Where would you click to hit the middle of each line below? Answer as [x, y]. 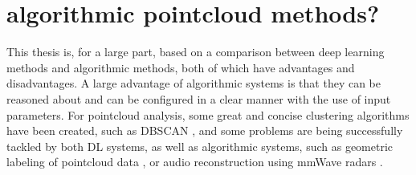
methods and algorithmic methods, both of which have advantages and [181, 67]
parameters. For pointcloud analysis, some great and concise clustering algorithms [208, 114]
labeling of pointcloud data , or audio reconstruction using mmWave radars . [195, 162]
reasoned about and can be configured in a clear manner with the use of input [199, 98]
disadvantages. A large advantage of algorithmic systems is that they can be [194, 83]
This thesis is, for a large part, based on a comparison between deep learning [196, 52]
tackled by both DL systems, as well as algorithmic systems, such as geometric [200, 146]
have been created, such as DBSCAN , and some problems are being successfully [205, 130]
